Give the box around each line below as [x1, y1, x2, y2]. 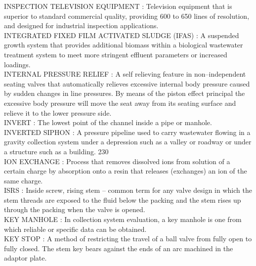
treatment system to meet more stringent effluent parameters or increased [4, 49, 227, 59]
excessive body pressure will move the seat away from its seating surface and [4, 97, 236, 108]
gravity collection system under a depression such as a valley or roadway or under [4, 136, 252, 147]
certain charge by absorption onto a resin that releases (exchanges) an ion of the [4, 166, 247, 176]
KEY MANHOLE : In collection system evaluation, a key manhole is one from [4, 214, 242, 224]
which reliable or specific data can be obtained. [4, 223, 147, 234]
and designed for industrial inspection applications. [4, 20, 159, 31]
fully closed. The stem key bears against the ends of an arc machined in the [4, 243, 233, 253]
